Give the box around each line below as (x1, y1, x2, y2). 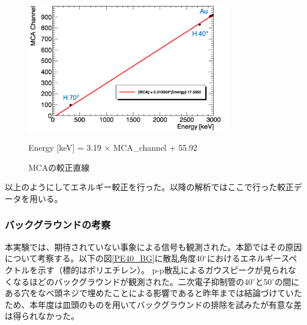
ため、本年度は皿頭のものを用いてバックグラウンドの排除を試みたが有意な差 (5, 298, 302, 310)
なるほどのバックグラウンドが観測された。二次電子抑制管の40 (12, 275, 253, 287)
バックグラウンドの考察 (5, 217, 111, 232)
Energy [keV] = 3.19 (28, 141, 102, 154)
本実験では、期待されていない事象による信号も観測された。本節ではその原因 (5, 240, 302, 253)
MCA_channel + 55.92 (113, 141, 198, 154)
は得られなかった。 (5, 310, 79, 322)
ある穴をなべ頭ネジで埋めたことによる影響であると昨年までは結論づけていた (5, 287, 302, 299)
